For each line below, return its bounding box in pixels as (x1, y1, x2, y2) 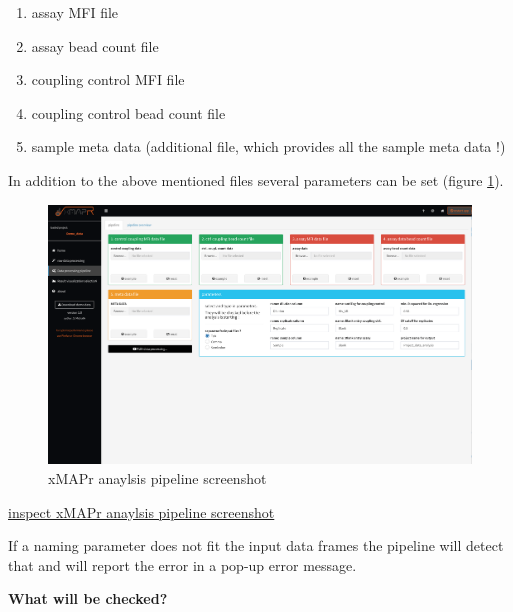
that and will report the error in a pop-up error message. (8, 554, 357, 575)
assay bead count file (31, 35, 159, 56)
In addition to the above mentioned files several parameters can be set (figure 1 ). (8, 169, 504, 190)
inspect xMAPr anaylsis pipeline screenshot (8, 501, 275, 522)
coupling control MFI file (31, 69, 185, 90)
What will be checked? (8, 588, 168, 609)
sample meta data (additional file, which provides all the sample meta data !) (31, 136, 506, 157)
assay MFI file (31, 2, 119, 22)
